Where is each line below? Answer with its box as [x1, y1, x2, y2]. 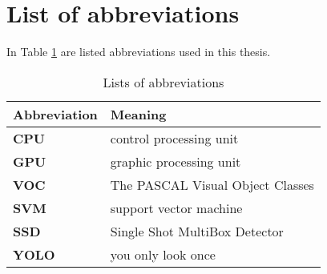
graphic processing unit [110, 151, 241, 171]
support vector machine [110, 198, 243, 217]
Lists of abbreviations [103, 72, 224, 91]
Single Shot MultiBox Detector [110, 221, 284, 240]
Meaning [110, 104, 167, 123]
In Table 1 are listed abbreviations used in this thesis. [6, 43, 271, 60]
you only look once [110, 244, 216, 264]
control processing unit [110, 128, 239, 147]
